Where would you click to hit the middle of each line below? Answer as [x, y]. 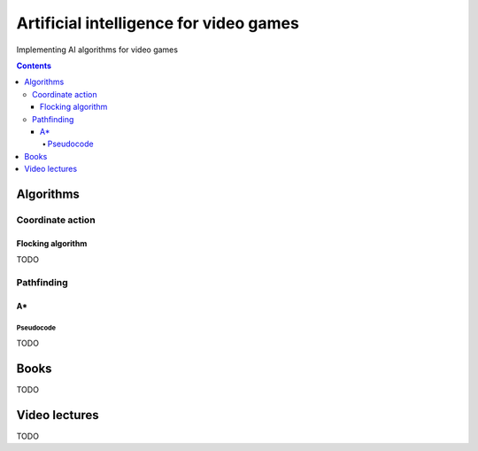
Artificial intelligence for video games [158, 23]
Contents [34, 66]
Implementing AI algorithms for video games [97, 50]
